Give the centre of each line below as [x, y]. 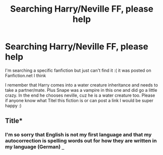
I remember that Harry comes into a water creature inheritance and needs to [81, 85]
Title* [14, 121]
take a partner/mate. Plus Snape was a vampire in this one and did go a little [81, 90]
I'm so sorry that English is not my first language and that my [78, 135]
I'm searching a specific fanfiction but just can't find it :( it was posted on [78, 70]
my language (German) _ [35, 147]
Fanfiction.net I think [26, 75]
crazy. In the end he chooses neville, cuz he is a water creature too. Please [80, 95]
